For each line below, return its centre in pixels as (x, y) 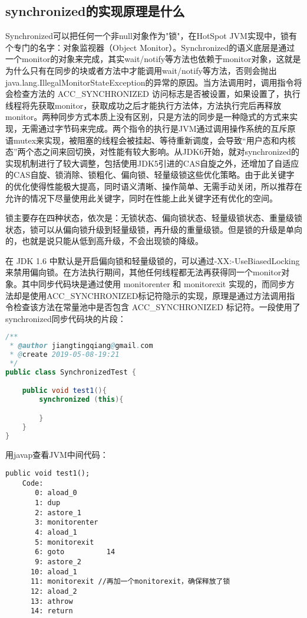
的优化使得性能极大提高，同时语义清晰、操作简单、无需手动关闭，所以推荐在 (154, 186)
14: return (52, 611)
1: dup (48, 503)
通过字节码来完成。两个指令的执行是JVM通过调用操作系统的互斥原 (167, 128)
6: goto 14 (75, 552)
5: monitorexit (65, 542)
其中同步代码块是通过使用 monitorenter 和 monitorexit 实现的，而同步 (154, 284)
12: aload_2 (54, 591)
